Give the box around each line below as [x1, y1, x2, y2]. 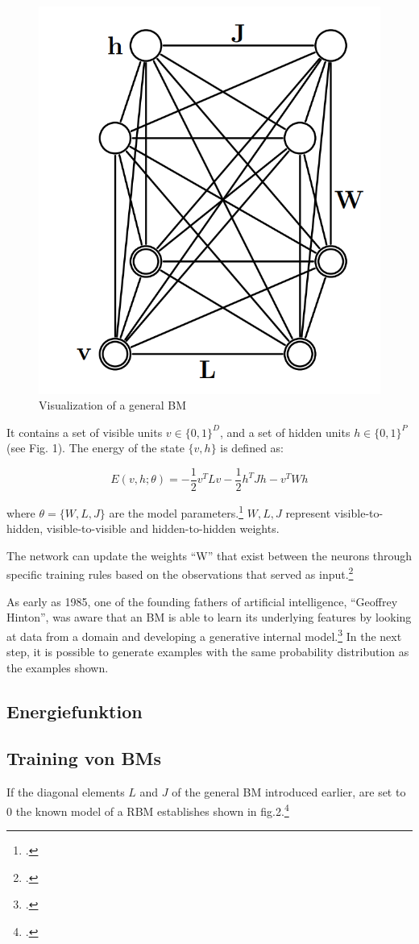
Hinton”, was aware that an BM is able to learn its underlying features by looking [6, 609, 412, 626]
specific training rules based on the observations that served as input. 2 [6, 563, 354, 583]
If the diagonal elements [6, 784, 125, 801]
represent [285, 504, 331, 521]
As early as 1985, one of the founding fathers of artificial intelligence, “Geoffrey [6, 593, 398, 609]
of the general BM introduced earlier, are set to [172, 784, 406, 801]
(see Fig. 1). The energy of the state [6, 439, 185, 456]
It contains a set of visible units [6, 423, 163, 440]
